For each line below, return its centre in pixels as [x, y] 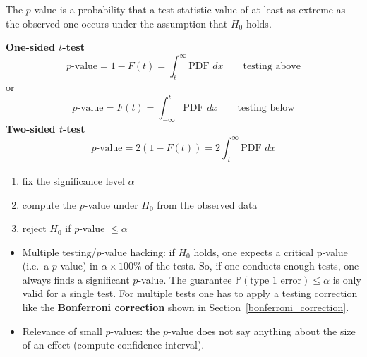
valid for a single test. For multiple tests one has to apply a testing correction [190, 293]
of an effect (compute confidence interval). [113, 345]
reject [34, 228]
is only [347, 279]
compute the [49, 204]
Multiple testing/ [59, 252]
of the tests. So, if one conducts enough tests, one [252, 266]
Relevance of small [62, 331]
